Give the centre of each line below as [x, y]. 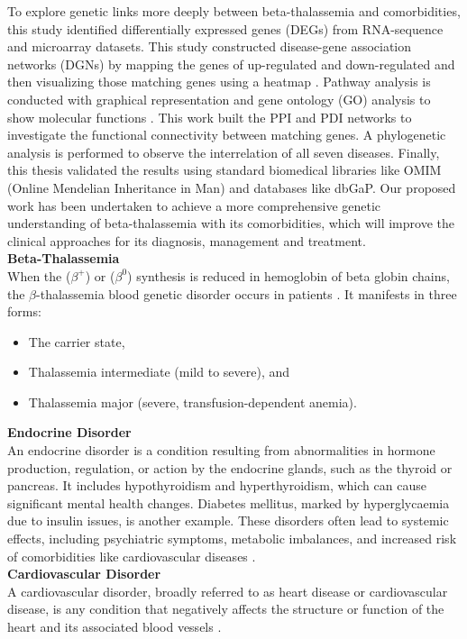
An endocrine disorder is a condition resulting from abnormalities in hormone [221, 450]
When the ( [39, 275]
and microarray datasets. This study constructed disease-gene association [210, 46]
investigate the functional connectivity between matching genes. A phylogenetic [227, 135]
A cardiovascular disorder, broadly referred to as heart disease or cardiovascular [228, 591]
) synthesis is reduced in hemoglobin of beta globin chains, [288, 275]
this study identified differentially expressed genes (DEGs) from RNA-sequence [225, 28]
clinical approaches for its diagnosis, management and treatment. [187, 240]
